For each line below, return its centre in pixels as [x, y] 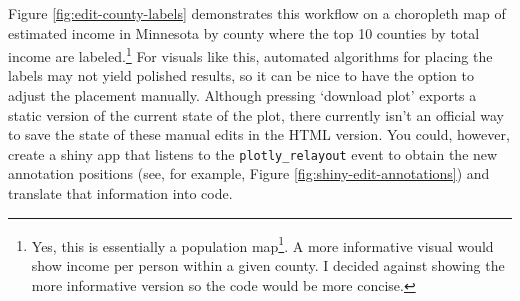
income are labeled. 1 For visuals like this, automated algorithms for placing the [250, 54]
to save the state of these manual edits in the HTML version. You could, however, [259, 134]
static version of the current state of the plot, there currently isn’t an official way [256, 114]
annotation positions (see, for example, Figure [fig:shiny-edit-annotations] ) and [249, 173]
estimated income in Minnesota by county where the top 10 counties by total [244, 32]
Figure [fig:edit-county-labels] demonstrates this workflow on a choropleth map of [257, 13]
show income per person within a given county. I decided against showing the [268, 264]
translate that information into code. [120, 193]
